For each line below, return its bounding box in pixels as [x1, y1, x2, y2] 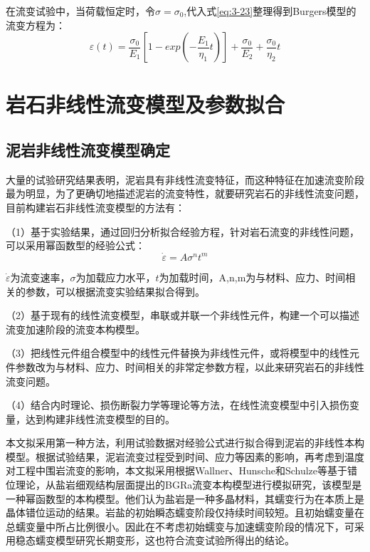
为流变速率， [10, 269, 70, 284]
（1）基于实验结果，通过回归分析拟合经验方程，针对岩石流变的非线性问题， [6, 224, 359, 239]
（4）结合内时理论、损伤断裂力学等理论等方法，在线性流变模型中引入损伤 [6, 397, 349, 412]
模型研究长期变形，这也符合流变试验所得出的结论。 [55, 533, 295, 548]
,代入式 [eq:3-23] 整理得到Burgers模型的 [184, 4, 356, 18]
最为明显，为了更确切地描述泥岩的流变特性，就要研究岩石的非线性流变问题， [6, 186, 364, 201]
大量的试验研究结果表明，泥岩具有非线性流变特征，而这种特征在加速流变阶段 [6, 172, 364, 187]
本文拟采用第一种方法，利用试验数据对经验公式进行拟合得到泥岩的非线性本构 [6, 435, 364, 450]
